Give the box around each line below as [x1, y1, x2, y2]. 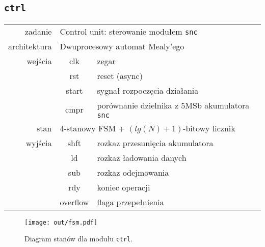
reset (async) [97, 69, 143, 81]
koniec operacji [97, 181, 150, 193]
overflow [60, 196, 89, 208]
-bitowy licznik [183, 122, 235, 134]
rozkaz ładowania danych [97, 151, 187, 163]
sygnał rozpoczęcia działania [97, 84, 199, 96]
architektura [8, 40, 52, 52]
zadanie [25, 25, 52, 37]
